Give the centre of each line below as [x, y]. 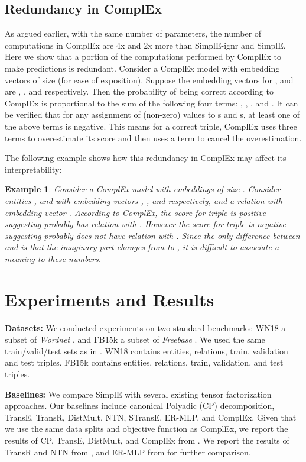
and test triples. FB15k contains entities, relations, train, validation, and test [144, 362]
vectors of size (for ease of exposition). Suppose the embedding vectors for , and [149, 80]
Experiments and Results [110, 299]
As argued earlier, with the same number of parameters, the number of [133, 33]
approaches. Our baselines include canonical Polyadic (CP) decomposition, [140, 406]
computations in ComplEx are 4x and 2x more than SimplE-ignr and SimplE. [145, 45]
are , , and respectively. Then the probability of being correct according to [139, 91]
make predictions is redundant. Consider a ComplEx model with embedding [142, 68]
